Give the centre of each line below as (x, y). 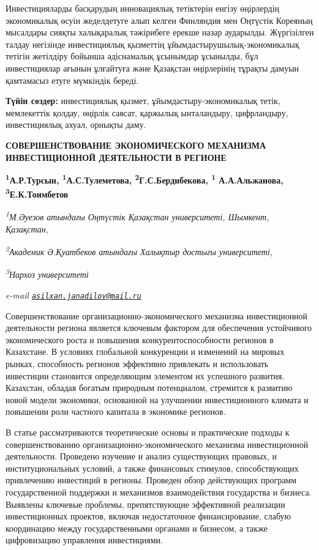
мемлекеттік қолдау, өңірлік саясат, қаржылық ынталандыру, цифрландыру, (147, 112)
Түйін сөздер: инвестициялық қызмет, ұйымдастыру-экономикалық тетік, (143, 101)
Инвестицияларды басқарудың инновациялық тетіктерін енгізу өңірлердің (143, 8)
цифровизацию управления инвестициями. (84, 540)
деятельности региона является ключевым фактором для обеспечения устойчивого (159, 328)
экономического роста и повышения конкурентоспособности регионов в (140, 339)
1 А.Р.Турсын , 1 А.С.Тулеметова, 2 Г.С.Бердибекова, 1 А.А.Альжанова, (144, 179)
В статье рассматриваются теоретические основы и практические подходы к (148, 432)
